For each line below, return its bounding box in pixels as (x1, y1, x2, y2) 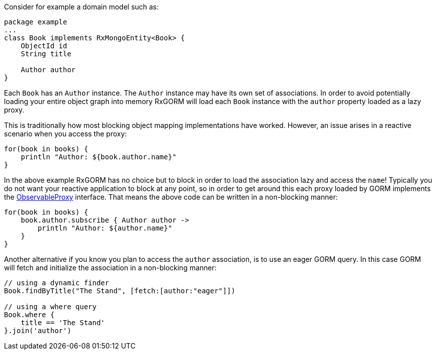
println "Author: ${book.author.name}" (20, 153, 177, 161)
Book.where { (4, 311, 55, 319)
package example (4, 18, 67, 26)
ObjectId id (20, 42, 67, 50)
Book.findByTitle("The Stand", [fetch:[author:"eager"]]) (4, 287, 235, 295)
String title (20, 50, 71, 58)
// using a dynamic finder (4, 279, 109, 287)
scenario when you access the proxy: (4, 129, 127, 138)
